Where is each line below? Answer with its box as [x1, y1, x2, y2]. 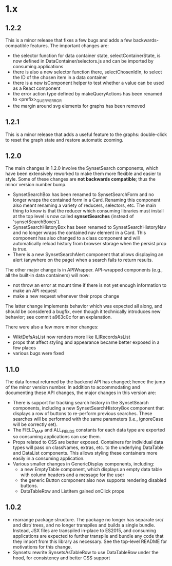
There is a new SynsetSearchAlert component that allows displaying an [12, 251, 164, 258]
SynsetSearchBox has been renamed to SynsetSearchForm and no [12, 191, 154, 198]
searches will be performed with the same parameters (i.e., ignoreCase [12, 416, 163, 422]
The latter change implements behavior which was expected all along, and [5, 303, 163, 309]
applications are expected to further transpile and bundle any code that [12, 533, 164, 539]
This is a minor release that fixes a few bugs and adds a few [5, 37, 132, 43]
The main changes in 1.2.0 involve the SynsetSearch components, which [5, 165, 159, 171]
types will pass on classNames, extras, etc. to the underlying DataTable [12, 444, 164, 451]
